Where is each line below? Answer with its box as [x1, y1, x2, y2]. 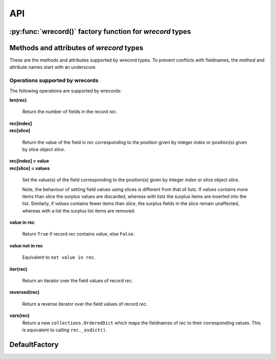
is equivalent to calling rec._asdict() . [22, 327, 107, 333]
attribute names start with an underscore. [9, 64, 97, 70]
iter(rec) [9, 266, 28, 272]
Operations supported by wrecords [9, 77, 99, 84]
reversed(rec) [9, 289, 40, 295]
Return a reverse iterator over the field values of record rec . [22, 301, 148, 307]
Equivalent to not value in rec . [22, 254, 96, 261]
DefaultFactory [9, 340, 59, 349]
